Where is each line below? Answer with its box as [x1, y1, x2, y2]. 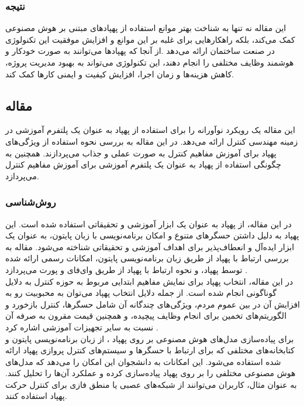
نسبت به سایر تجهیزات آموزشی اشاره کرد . [5, 320, 158, 333]
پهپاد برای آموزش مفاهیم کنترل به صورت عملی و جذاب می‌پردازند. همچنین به [5, 146, 277, 159]
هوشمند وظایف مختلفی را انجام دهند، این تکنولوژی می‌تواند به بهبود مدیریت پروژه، [5, 56, 294, 68]
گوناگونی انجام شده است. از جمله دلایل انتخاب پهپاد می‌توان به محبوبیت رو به [5, 286, 277, 299]
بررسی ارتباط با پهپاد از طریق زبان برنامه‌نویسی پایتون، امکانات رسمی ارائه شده [5, 252, 289, 264]
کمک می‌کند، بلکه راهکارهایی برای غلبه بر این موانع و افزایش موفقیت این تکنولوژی [5, 33, 295, 45]
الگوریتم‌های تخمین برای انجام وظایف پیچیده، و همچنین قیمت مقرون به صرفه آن [5, 309, 287, 322]
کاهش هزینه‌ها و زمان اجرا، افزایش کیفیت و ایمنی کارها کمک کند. [5, 67, 234, 80]
